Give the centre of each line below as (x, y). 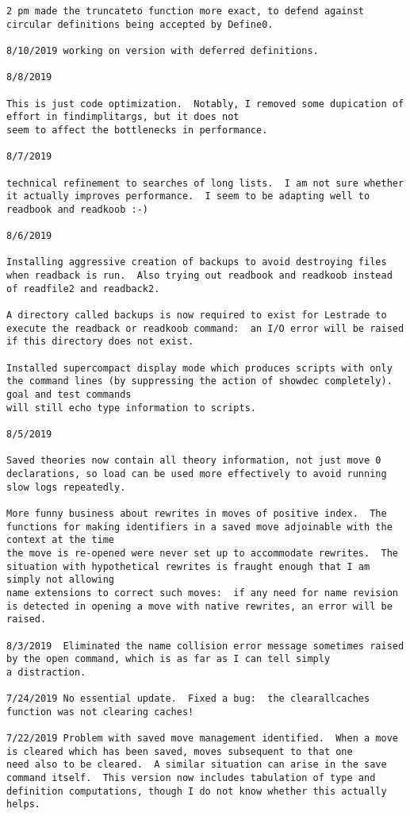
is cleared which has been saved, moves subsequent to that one (180, 751)
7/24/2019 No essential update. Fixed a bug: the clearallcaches (188, 699)
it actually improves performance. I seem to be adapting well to (188, 196)
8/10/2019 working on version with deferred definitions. (163, 50)
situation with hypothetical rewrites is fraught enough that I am (188, 566)
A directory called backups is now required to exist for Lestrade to (197, 316)
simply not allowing (61, 580)
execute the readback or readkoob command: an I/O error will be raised (205, 328)
